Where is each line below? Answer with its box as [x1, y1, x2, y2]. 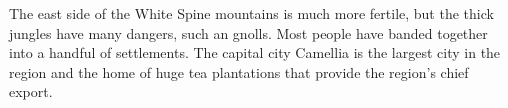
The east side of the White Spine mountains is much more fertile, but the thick [9, 3, 494, 23]
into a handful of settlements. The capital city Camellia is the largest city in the [9, 42, 501, 63]
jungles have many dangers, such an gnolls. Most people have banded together [9, 22, 488, 43]
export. [9, 81, 53, 102]
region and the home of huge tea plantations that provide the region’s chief [9, 61, 469, 82]
